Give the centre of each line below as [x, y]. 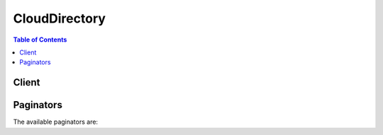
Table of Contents [40, 40]
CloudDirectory [60, 18]
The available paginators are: [56, 122]
